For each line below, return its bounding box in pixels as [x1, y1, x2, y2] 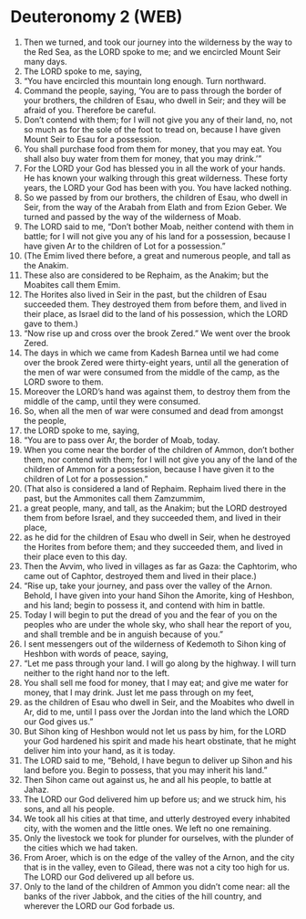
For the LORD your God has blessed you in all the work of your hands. [23, 163, 286, 174]
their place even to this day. [23, 551, 128, 562]
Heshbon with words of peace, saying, [23, 648, 168, 659]
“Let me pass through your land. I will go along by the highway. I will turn [23, 658, 297, 669]
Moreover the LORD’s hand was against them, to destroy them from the [23, 386, 291, 396]
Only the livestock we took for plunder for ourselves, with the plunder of [23, 832, 294, 843]
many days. [23, 56, 67, 67]
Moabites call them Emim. [23, 279, 121, 290]
